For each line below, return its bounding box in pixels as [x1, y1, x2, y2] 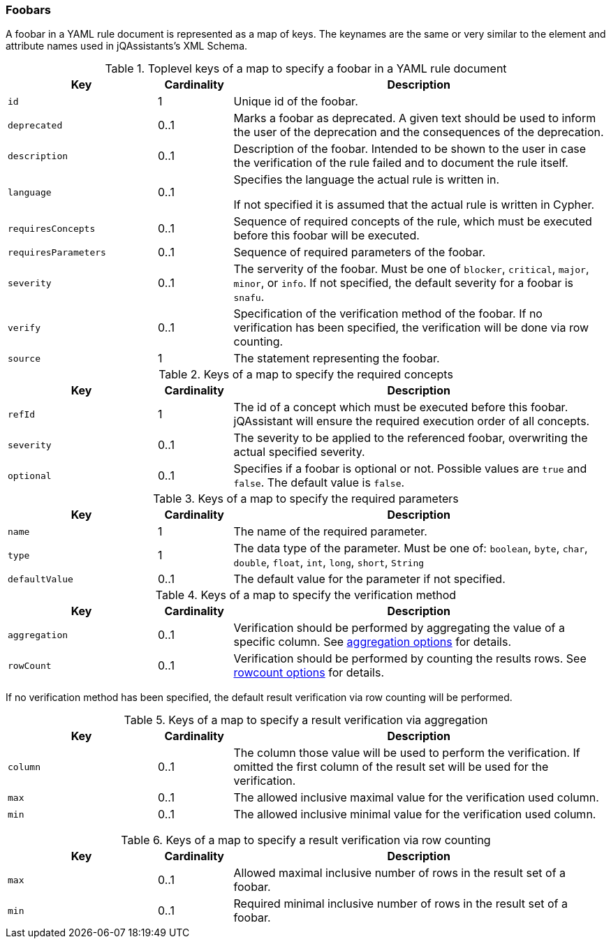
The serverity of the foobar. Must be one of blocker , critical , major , [233, 262, 589, 276]
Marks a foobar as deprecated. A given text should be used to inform [233, 111, 596, 126]
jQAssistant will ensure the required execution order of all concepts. [233, 414, 590, 429]
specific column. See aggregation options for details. [233, 635, 512, 649]
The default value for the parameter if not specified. [233, 572, 506, 587]
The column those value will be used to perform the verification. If [233, 746, 580, 760]
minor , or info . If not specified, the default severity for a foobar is [233, 276, 574, 290]
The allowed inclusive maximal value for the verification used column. [233, 790, 599, 805]
